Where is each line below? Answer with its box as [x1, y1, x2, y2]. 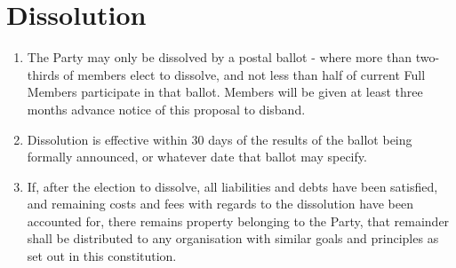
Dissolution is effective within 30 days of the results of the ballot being [27, 130, 412, 148]
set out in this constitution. [27, 247, 177, 265]
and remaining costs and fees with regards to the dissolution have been [27, 194, 413, 213]
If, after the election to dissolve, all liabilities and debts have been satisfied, [27, 177, 438, 195]
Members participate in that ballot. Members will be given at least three [27, 83, 423, 101]
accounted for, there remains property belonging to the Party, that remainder [27, 211, 450, 230]
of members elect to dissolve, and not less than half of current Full [63, 65, 426, 83]
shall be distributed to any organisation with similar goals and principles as [27, 229, 439, 248]
